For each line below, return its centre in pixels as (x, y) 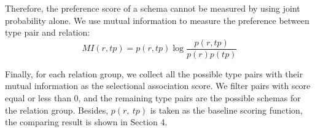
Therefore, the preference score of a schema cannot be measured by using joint (153, 8)
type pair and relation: (48, 32)
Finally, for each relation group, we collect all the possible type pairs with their (154, 73)
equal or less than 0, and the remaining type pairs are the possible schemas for (153, 98)
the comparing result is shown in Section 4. (86, 122)
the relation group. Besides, (57, 110)
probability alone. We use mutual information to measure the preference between (157, 20)
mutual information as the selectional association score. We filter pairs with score (158, 86)
